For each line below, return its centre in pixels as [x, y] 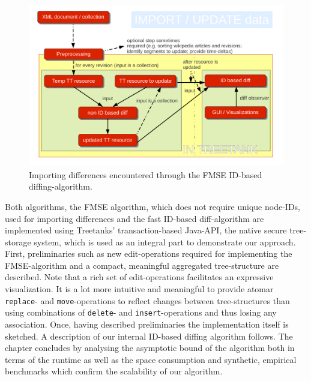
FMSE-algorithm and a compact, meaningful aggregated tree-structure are [142, 265]
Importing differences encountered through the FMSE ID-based [146, 174]
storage [18, 241]
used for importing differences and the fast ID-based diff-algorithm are [134, 218]
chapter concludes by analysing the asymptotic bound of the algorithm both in [150, 348]
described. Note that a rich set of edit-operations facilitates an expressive [139, 277]
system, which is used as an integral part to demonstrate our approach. [165, 241]
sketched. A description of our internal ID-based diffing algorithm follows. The [149, 336]
